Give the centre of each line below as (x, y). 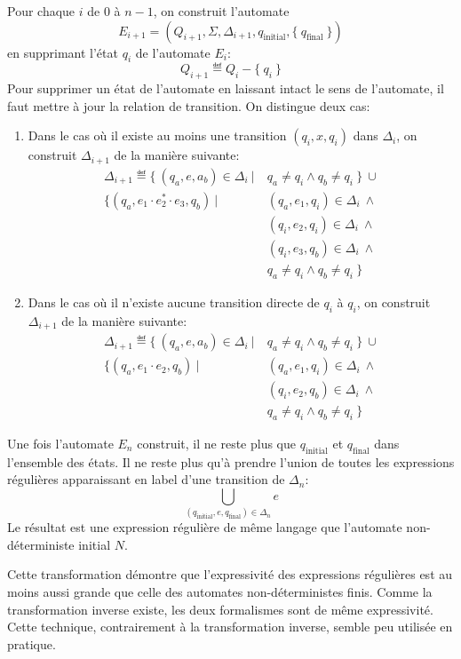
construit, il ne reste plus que (217, 443)
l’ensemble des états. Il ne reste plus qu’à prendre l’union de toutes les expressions (231, 461)
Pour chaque (41, 11)
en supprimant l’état (63, 52)
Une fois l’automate (60, 443)
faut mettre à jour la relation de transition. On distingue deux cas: (189, 105)
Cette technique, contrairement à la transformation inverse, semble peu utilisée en (230, 627)
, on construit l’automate (221, 11)
